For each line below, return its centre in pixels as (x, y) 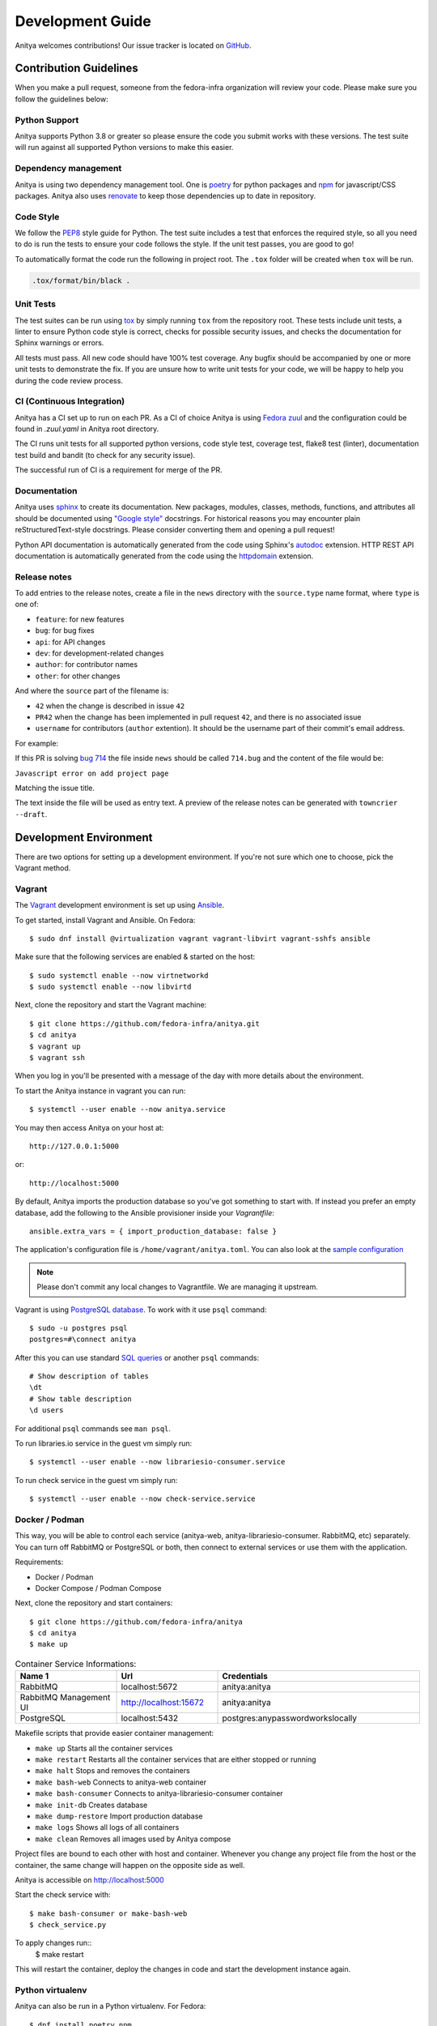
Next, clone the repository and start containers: (94, 1603)
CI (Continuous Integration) (70, 401)
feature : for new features (80, 619)
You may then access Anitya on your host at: (89, 1127)
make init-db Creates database (91, 1805)
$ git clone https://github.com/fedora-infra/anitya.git (145, 1024)
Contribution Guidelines (77, 68)
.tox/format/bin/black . (81, 280)
